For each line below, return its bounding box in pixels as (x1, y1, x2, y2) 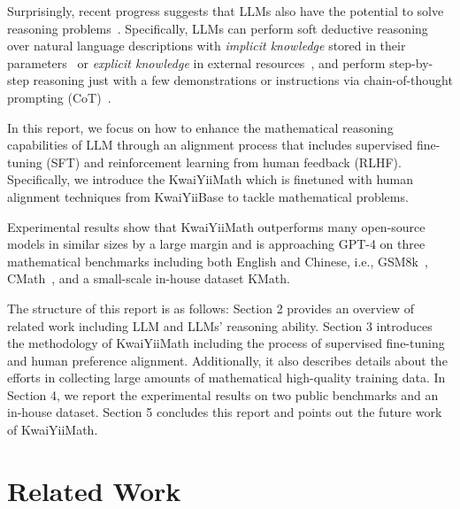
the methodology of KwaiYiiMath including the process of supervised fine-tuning (7, 334, 445, 352)
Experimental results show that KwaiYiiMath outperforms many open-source (7, 217, 425, 235)
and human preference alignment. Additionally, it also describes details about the (7, 351, 448, 369)
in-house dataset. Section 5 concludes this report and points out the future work (7, 403, 442, 421)
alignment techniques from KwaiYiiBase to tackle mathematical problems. (7, 187, 409, 205)
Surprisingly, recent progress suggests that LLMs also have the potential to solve (7, 2, 444, 19)
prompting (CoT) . (7, 88, 111, 106)
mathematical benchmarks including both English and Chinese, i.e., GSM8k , (7, 251, 428, 270)
